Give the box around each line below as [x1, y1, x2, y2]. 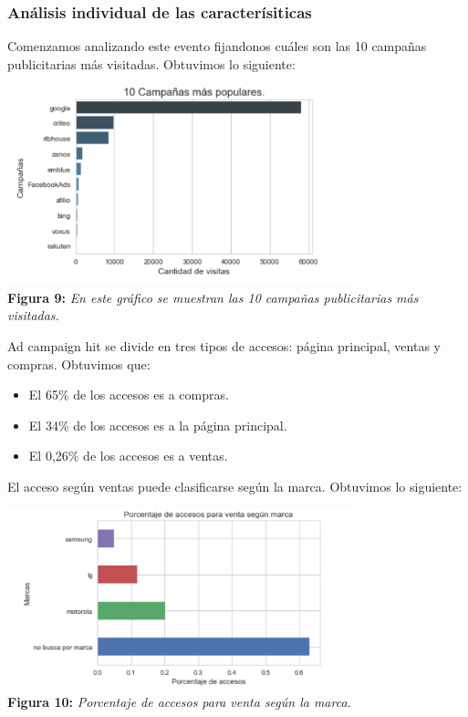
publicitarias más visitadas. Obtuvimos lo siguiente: [7, 54, 296, 73]
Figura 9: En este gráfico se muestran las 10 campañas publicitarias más [7, 287, 419, 307]
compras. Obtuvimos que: [7, 354, 151, 373]
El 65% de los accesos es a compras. [28, 385, 229, 404]
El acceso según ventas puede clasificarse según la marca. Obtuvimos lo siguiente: [7, 476, 463, 495]
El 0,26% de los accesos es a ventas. [28, 446, 228, 465]
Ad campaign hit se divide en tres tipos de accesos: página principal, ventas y [7, 336, 441, 355]
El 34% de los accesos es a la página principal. [28, 415, 287, 434]
